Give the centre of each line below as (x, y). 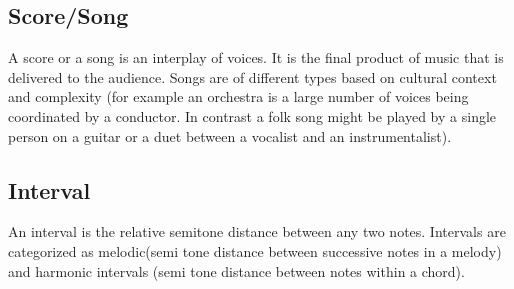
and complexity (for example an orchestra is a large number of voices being (238, 96)
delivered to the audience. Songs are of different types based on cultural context (252, 76)
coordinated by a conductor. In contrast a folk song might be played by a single (252, 115)
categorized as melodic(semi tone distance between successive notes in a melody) (255, 250)
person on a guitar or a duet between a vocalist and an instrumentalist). (230, 135)
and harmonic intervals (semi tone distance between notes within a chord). (236, 270)
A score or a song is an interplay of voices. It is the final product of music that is (256, 57)
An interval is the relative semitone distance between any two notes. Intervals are (257, 231)
